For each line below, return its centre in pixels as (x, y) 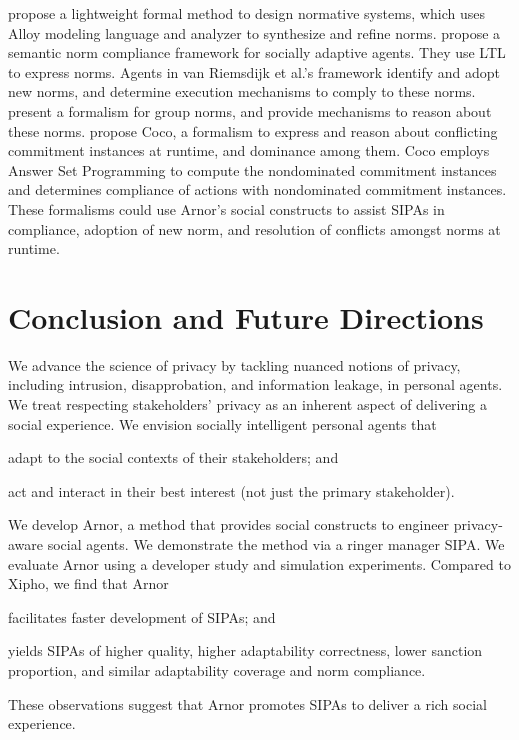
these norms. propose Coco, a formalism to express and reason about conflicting (253, 130)
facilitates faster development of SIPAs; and (142, 616)
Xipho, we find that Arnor (88, 583)
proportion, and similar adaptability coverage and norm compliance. (217, 669)
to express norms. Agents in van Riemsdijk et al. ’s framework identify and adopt (254, 71)
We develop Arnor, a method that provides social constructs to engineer (229, 524)
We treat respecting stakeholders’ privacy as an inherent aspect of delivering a (247, 404)
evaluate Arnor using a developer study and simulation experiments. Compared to (259, 563)
